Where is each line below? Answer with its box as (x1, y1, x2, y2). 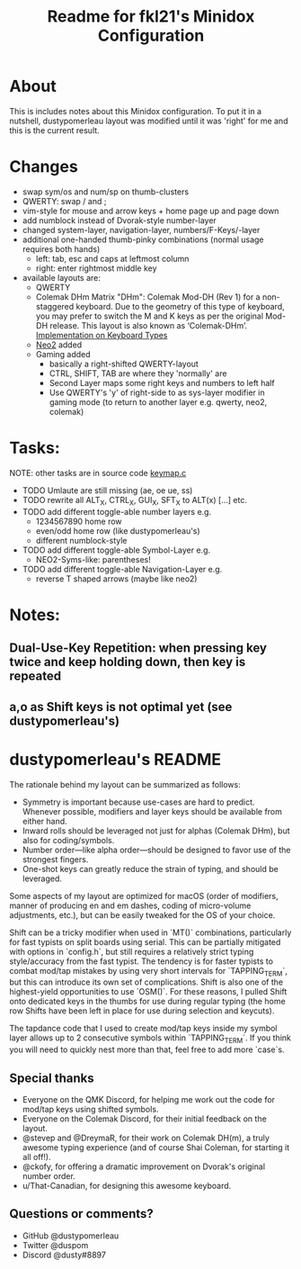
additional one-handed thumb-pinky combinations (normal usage (22, 234, 264, 245)
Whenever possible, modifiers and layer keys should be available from (22, 805, 283, 816)
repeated (9, 669, 61, 684)
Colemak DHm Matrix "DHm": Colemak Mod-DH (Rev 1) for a (35, 291, 261, 302)
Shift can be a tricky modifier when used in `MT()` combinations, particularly (9, 927, 292, 938)
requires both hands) (22, 243, 101, 254)
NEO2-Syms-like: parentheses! (35, 553, 151, 564)
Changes (9, 157, 78, 177)
